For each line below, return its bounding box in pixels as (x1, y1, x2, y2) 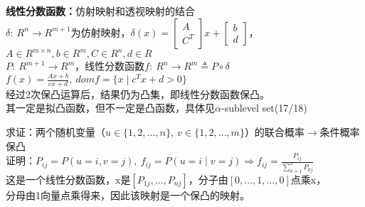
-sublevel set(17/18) (221, 100, 307, 115)
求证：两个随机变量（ (6, 124, 105, 139)
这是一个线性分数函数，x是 (6, 171, 131, 186)
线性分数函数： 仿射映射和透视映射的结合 (6, 4, 195, 18)
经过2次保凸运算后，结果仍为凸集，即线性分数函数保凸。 (6, 86, 270, 101)
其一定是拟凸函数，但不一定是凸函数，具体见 (6, 100, 215, 115)
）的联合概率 (244, 124, 305, 139)
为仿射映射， (70, 24, 131, 39)
